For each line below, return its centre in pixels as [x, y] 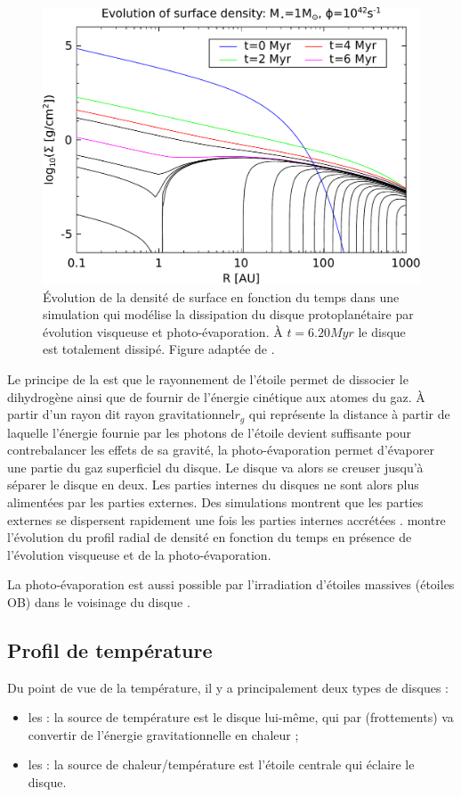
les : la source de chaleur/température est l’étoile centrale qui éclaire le [221, 764]
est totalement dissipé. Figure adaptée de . [159, 349]
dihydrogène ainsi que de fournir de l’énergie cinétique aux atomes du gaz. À [216, 396]
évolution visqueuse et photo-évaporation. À [163, 331]
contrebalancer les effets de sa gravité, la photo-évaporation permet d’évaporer [221, 450]
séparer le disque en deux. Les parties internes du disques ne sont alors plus [213, 485]
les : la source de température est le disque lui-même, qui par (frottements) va [241, 717]
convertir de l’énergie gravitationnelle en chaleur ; [163, 734]
